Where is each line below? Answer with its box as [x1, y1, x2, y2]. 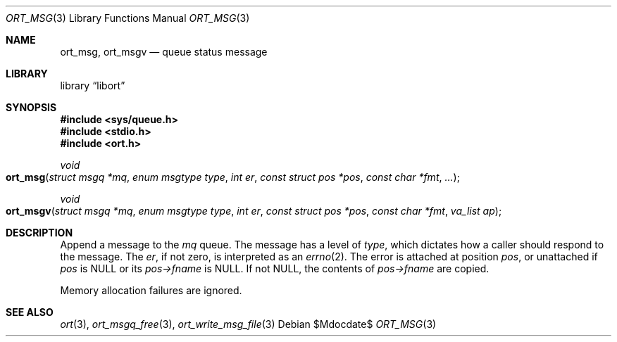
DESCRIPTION [6, 227, 73, 239]
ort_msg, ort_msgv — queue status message [60, 46, 268, 58]
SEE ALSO [6, 306, 54, 318]
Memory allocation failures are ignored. [60, 284, 242, 296]
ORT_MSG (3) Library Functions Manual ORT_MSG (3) [6, 12, 250, 24]
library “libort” [60, 80, 125, 91]
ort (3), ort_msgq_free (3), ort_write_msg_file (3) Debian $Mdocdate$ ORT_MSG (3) [60, 318, 437, 330]
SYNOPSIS [6, 101, 57, 113]
